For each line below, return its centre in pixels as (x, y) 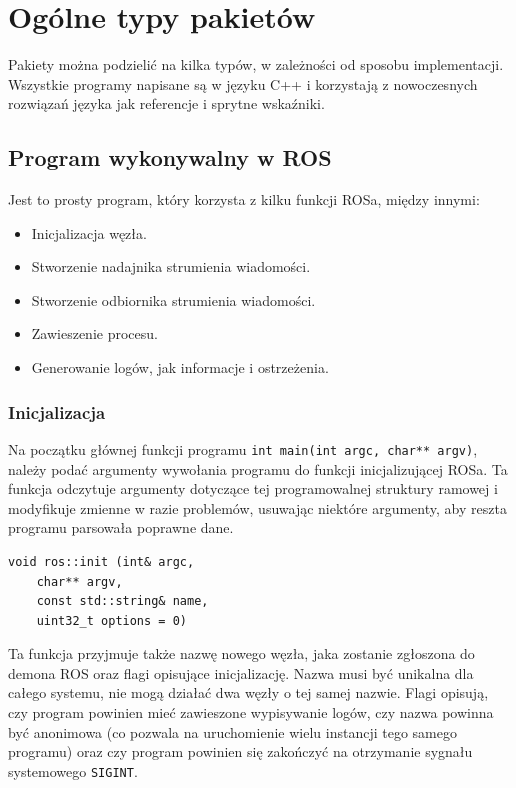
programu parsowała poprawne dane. (121, 527)
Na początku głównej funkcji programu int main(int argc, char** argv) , (243, 448)
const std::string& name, (122, 601)
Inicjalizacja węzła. (89, 232)
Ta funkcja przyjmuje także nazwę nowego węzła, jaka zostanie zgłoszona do (241, 653)
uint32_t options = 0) (111, 620)
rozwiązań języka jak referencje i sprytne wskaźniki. (166, 103)
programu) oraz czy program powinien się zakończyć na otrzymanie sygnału (240, 751)
